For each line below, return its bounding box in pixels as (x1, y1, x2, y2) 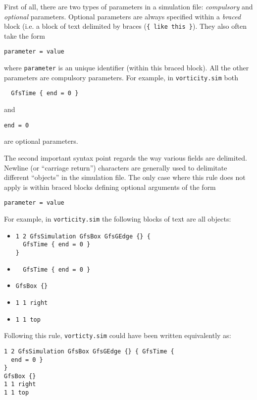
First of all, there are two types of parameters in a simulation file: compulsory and (4, 1, 253, 11)
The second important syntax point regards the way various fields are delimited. (4, 152, 247, 163)
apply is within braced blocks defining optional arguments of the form (4, 181, 216, 192)
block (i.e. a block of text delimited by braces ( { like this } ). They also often (4, 21, 247, 31)
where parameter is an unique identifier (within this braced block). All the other (4, 62, 249, 73)
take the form (4, 30, 45, 41)
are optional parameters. (4, 136, 78, 146)
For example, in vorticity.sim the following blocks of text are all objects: (4, 213, 231, 224)
